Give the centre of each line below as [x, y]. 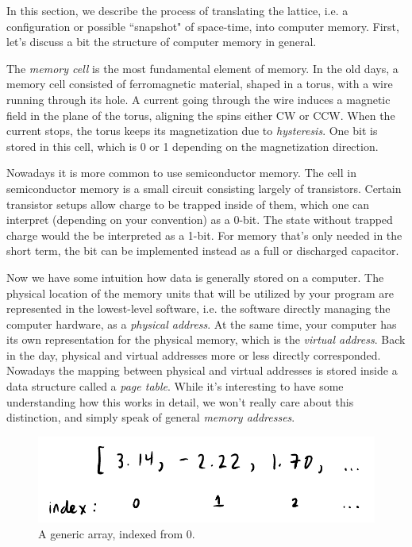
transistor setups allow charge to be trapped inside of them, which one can [188, 204]
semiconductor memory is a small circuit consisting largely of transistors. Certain [204, 188]
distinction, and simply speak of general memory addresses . [151, 417]
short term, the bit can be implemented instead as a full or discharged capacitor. [203, 250]
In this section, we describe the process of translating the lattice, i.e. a [177, 10]
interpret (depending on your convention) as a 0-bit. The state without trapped [200, 220]
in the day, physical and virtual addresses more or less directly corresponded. [194, 354]
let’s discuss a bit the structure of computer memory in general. [162, 42]
